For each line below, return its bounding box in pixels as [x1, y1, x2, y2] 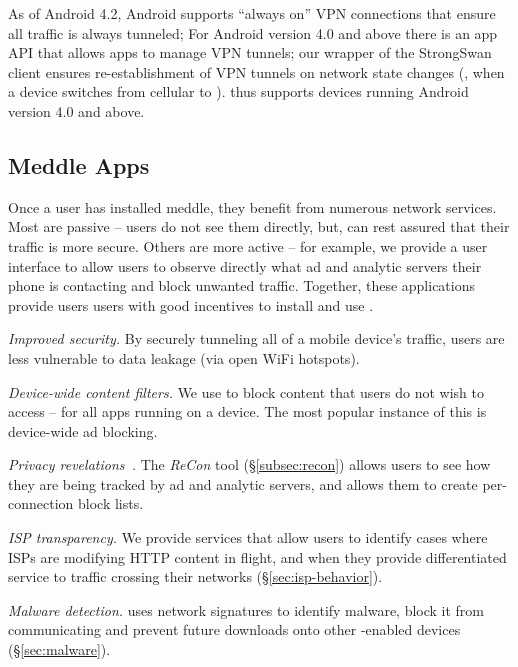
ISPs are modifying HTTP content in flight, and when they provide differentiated [8, 546, 507, 567]
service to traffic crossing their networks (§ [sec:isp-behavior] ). [8, 566, 383, 587]
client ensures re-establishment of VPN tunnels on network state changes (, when [8, 61, 505, 82]
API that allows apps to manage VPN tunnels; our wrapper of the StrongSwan [8, 42, 492, 63]
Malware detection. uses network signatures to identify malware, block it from [8, 599, 485, 620]
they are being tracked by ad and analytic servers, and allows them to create [8, 473, 478, 494]
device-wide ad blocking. [8, 420, 158, 441]
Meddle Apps [8, 149, 150, 180]
